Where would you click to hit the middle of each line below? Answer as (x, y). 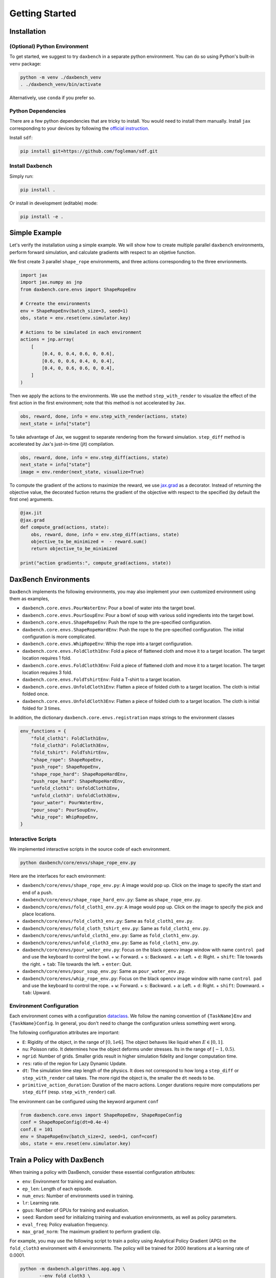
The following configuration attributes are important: (65, 1033)
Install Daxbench (31, 166)
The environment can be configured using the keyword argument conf (84, 1101)
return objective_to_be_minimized (74, 549)
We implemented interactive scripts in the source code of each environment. (90, 849)
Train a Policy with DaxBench (57, 1160)
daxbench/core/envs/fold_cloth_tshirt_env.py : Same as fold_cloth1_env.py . (116, 928)
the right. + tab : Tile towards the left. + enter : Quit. (77, 964)
